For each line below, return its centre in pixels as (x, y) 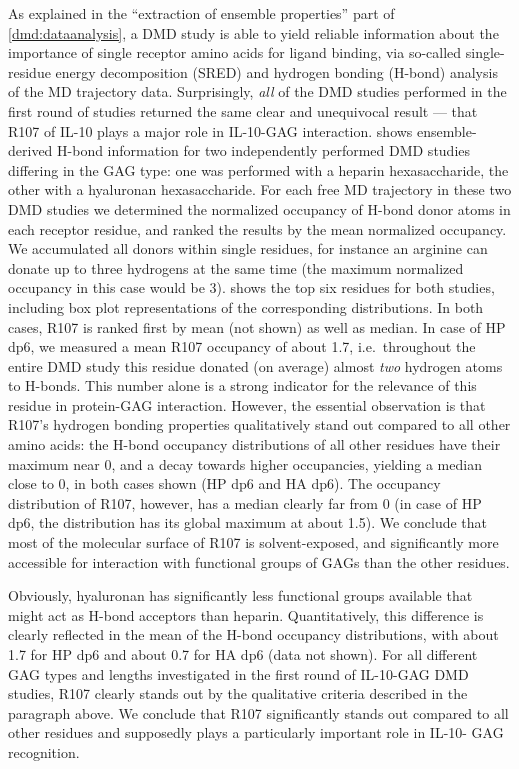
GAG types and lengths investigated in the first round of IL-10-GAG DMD (238, 673)
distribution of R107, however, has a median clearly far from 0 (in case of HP (245, 502)
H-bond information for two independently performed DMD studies (264, 150)
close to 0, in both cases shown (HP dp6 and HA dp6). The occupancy (224, 483)
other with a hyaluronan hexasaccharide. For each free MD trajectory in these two (260, 189)
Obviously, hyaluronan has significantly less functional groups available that (240, 595)
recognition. (44, 751)
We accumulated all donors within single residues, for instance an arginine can (248, 248)
